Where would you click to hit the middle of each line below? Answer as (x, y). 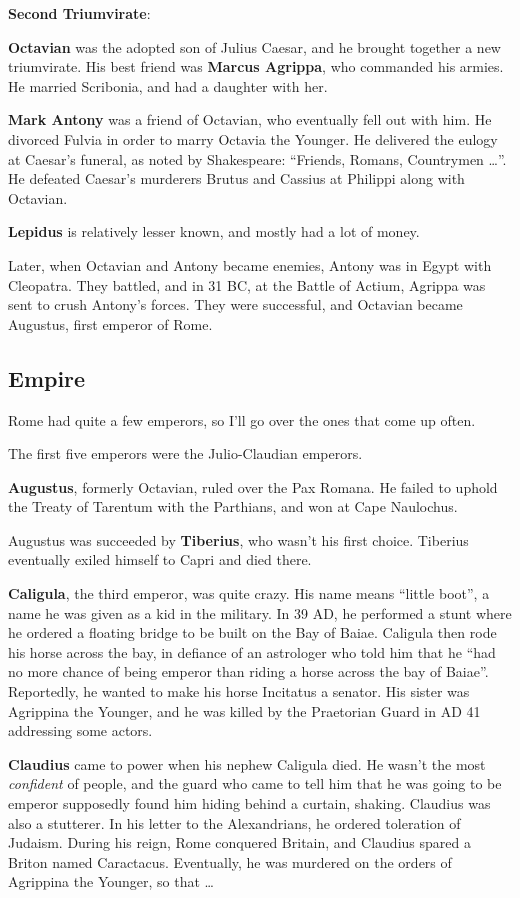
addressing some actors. (80, 730)
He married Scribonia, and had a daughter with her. (168, 85)
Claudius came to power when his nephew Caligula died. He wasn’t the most (247, 763)
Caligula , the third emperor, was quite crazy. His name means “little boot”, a (249, 593)
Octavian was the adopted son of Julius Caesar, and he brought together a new (254, 46)
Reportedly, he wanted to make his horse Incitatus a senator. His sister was (239, 691)
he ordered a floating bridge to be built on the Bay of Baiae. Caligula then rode (252, 632)
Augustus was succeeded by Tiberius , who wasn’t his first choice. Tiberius (238, 539)
